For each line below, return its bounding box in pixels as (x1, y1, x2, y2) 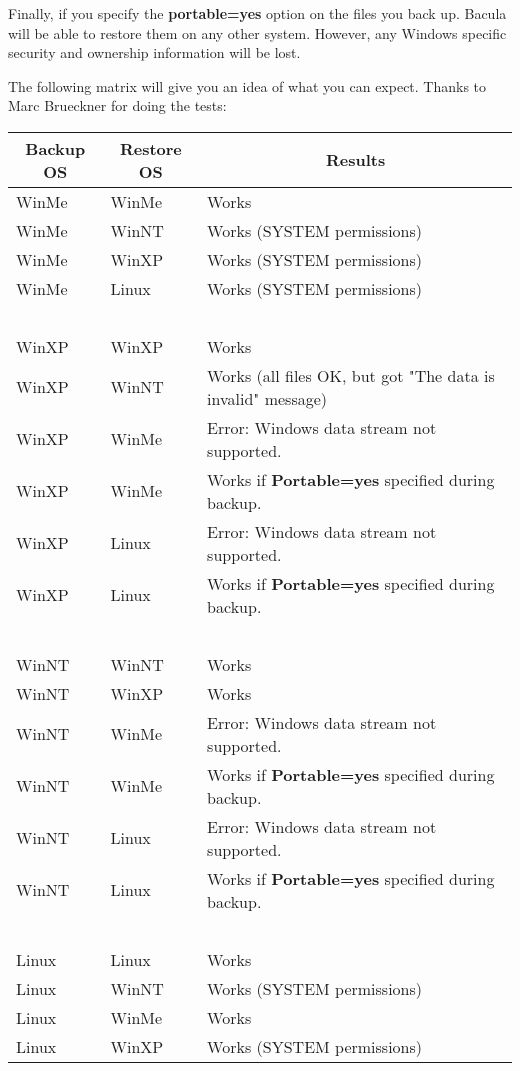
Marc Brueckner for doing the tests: (8, 95, 227, 116)
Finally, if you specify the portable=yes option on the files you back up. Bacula (8, 3, 507, 23)
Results (325, 148, 386, 172)
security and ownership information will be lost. (8, 42, 301, 63)
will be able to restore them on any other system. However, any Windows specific (8, 22, 507, 43)
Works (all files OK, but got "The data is (207, 363, 495, 387)
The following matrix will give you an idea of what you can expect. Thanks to (8, 75, 487, 96)
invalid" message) (207, 386, 328, 410)
